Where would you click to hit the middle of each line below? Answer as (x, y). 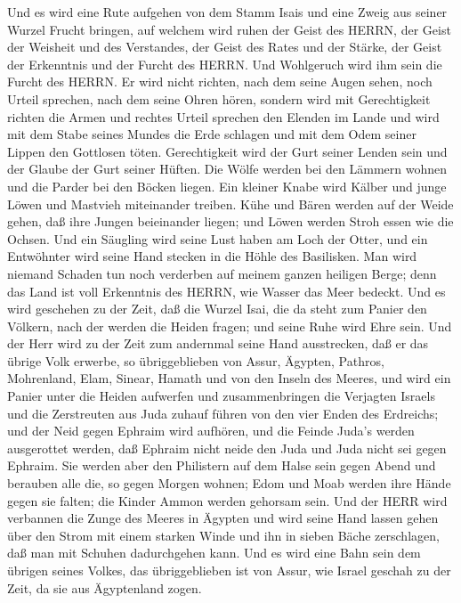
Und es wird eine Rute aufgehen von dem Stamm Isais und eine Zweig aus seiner (227, 12)
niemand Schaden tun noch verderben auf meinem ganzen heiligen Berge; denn (222, 273)
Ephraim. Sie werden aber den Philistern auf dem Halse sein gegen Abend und (222, 465)
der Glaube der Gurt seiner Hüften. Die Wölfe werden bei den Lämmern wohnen (227, 169)
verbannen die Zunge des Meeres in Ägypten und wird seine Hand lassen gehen (223, 518)
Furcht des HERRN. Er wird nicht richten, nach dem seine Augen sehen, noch (220, 81)
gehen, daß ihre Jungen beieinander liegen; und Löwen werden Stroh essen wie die (230, 221)
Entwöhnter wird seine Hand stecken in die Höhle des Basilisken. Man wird (212, 256)
